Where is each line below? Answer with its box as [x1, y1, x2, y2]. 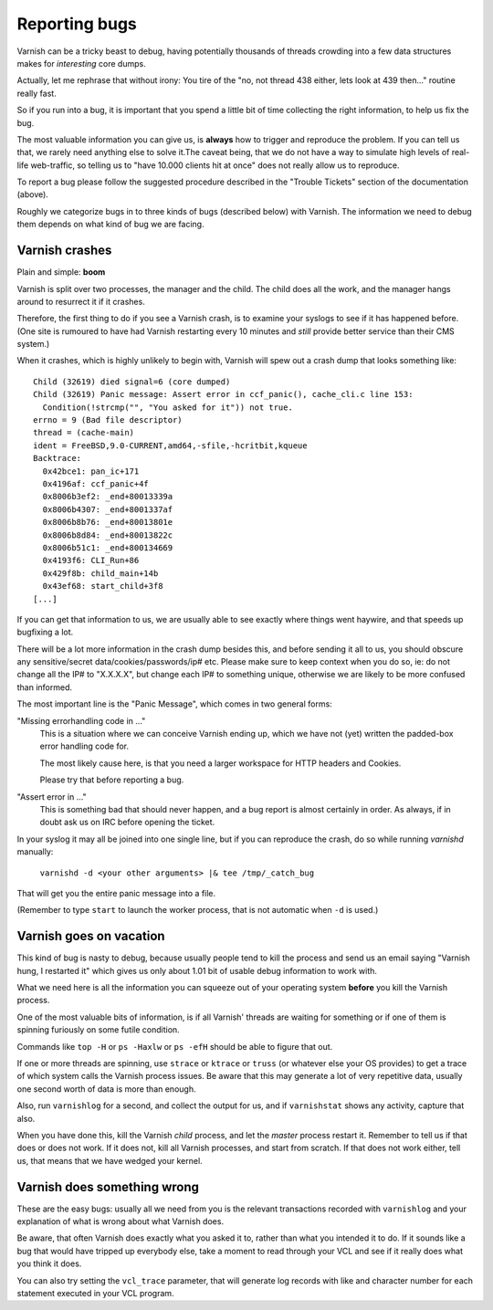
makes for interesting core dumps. [16, 58, 146, 68]
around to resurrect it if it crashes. [16, 296, 145, 307]
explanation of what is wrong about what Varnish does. [16, 1216, 224, 1227]
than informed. [16, 681, 73, 693]
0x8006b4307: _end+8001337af [42, 504, 173, 515]
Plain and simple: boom [16, 267, 106, 278]
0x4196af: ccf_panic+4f [42, 479, 150, 488]
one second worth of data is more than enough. [16, 1083, 196, 1095]
